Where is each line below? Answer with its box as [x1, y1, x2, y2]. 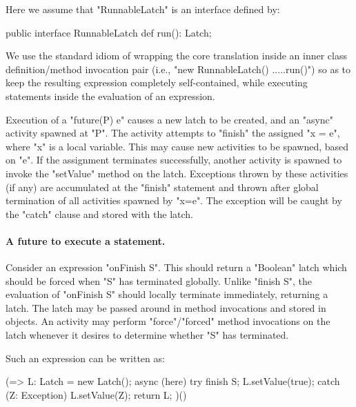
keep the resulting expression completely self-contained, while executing [6, 75, 308, 90]
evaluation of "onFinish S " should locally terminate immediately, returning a [6, 287, 328, 301]
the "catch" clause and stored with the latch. [6, 206, 193, 221]
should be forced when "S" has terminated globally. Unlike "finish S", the [6, 273, 313, 288]
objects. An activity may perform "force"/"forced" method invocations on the [6, 314, 330, 328]
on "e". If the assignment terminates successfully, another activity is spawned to [6, 152, 342, 167]
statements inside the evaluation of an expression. [6, 88, 215, 103]
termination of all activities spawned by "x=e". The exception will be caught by [6, 193, 342, 208]
